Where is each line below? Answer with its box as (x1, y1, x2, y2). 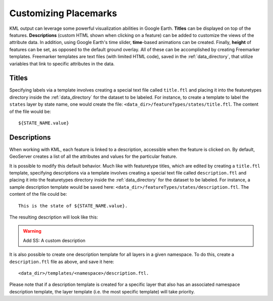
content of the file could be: (9, 191, 67, 197)
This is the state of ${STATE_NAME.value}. (18, 203, 128, 208)
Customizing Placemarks (9, 8, 117, 19)
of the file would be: (9, 108, 52, 114)
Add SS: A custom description (23, 237, 86, 243)
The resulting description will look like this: (9, 214, 98, 220)
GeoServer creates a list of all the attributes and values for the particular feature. (9, 153, 177, 159)
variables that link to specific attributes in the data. (9, 61, 115, 67)
